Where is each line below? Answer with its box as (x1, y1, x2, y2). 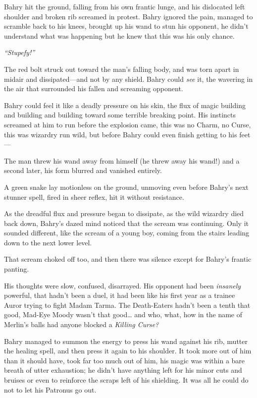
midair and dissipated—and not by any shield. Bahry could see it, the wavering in (4, 73, 253, 84)
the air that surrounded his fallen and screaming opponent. (4, 83, 183, 94)
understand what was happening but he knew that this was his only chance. (4, 30, 235, 41)
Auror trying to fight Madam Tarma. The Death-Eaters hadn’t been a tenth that (4, 299, 251, 310)
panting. (4, 264, 29, 274)
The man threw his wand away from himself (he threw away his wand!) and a (4, 155, 240, 166)
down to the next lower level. (4, 237, 92, 247)
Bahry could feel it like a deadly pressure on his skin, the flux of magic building (4, 100, 246, 110)
